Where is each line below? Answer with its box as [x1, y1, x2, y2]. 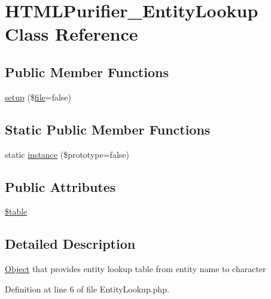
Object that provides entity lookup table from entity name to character [5, 263, 266, 275]
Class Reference [5, 22, 138, 46]
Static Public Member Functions [5, 120, 211, 138]
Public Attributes [5, 177, 116, 196]
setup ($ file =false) [5, 90, 72, 103]
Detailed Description [5, 234, 136, 253]
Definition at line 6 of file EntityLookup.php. [5, 282, 169, 295]
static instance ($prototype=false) [5, 148, 129, 160]
